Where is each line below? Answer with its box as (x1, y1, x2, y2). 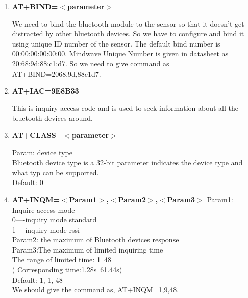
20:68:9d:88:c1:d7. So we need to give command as (12, 58, 169, 68)
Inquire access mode (12, 204, 75, 215)
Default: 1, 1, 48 (12, 274, 63, 285)
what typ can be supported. (12, 167, 99, 177)
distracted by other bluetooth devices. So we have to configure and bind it (12, 28, 244, 39)
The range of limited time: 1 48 (12, 254, 111, 265)
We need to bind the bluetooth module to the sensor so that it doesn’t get (12, 18, 244, 29)
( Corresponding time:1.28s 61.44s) (12, 264, 122, 275)
